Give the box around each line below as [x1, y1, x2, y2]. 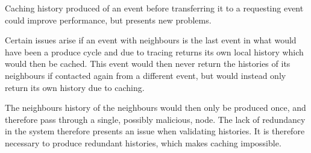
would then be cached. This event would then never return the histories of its [5, 57, 291, 70]
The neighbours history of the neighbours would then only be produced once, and [5, 101, 306, 114]
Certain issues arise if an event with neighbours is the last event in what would [5, 34, 297, 46]
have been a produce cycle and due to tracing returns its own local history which [5, 45, 304, 58]
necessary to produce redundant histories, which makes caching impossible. [5, 136, 281, 149]
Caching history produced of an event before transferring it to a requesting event [5, 2, 304, 14]
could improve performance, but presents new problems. [5, 13, 212, 26]
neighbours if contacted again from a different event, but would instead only [5, 69, 286, 81]
